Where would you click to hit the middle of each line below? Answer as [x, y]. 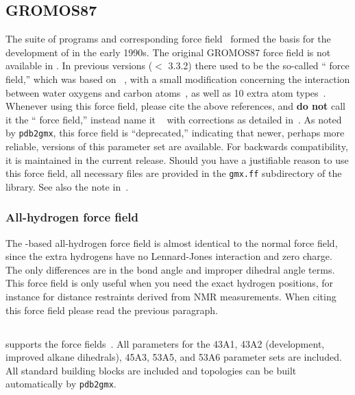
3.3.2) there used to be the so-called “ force [259, 65]
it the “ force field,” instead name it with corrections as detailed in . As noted [174, 119]
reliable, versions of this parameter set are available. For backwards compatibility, [177, 146]
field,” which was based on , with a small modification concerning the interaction [178, 79]
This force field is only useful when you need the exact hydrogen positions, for [170, 283]
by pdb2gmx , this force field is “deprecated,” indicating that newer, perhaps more [175, 133]
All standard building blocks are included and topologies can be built [151, 370]
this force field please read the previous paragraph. [112, 310]
